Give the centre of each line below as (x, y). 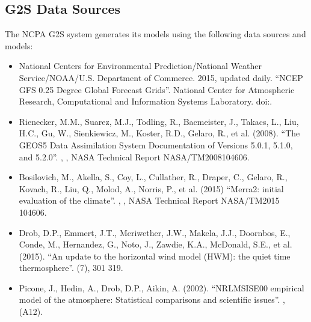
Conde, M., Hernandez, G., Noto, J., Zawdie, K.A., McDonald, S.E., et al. (155, 244)
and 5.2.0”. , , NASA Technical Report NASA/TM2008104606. (134, 156)
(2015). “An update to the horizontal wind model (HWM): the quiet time (155, 256)
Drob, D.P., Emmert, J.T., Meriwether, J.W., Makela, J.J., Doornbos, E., (155, 232)
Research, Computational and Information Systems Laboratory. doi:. (146, 101)
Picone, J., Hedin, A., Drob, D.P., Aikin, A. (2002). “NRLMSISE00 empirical (162, 287)
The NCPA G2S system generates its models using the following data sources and (155, 34)
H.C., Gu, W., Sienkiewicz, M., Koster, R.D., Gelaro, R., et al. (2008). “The (159, 133)
